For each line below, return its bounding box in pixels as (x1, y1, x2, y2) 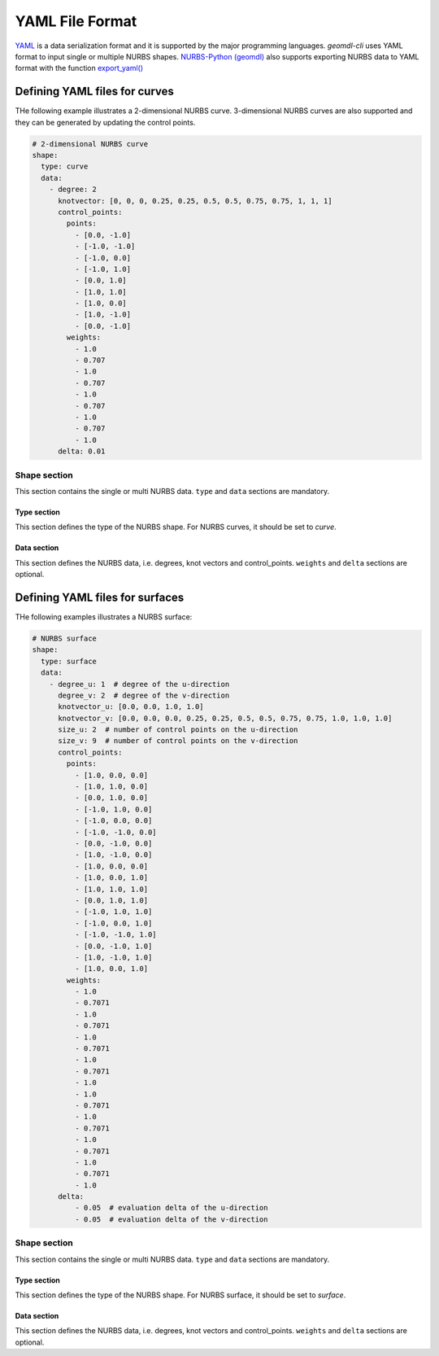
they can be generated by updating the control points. (15, 117, 196, 127)
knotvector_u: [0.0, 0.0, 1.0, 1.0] (58, 702, 204, 711)
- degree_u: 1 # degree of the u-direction (49, 680, 230, 689)
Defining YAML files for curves (15, 85, 175, 98)
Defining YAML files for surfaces (15, 590, 185, 604)
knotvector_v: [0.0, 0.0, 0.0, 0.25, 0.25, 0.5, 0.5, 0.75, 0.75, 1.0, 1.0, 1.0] (58, 713, 393, 723)
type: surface (41, 656, 98, 666)
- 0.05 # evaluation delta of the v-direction (74, 1214, 268, 1224)
